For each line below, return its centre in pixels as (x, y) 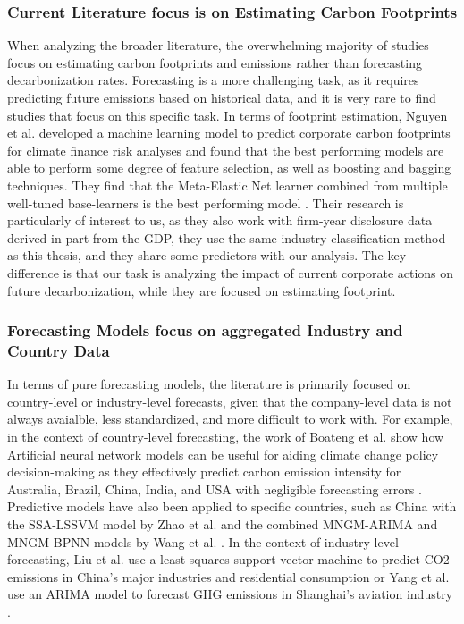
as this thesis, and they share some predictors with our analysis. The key (207, 255)
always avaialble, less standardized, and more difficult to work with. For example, (230, 419)
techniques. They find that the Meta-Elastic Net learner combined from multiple (228, 185)
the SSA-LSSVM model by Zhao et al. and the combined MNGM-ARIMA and (223, 524)
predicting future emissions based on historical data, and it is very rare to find (222, 97)
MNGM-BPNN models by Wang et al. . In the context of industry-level (203, 541)
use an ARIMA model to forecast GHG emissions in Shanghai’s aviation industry (230, 594)
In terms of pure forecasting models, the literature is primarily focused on (209, 384)
